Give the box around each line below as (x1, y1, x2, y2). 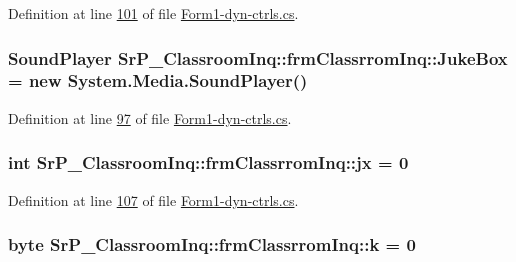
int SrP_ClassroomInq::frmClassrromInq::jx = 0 (8, 150, 409, 175)
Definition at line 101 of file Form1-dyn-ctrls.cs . (8, 3, 299, 23)
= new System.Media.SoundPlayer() (8, 68, 308, 93)
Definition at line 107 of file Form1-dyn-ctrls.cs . (8, 189, 299, 210)
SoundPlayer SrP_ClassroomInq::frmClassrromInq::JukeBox (8, 45, 508, 70)
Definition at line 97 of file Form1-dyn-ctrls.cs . (8, 107, 292, 128)
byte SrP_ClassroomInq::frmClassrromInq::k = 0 (8, 232, 416, 257)
